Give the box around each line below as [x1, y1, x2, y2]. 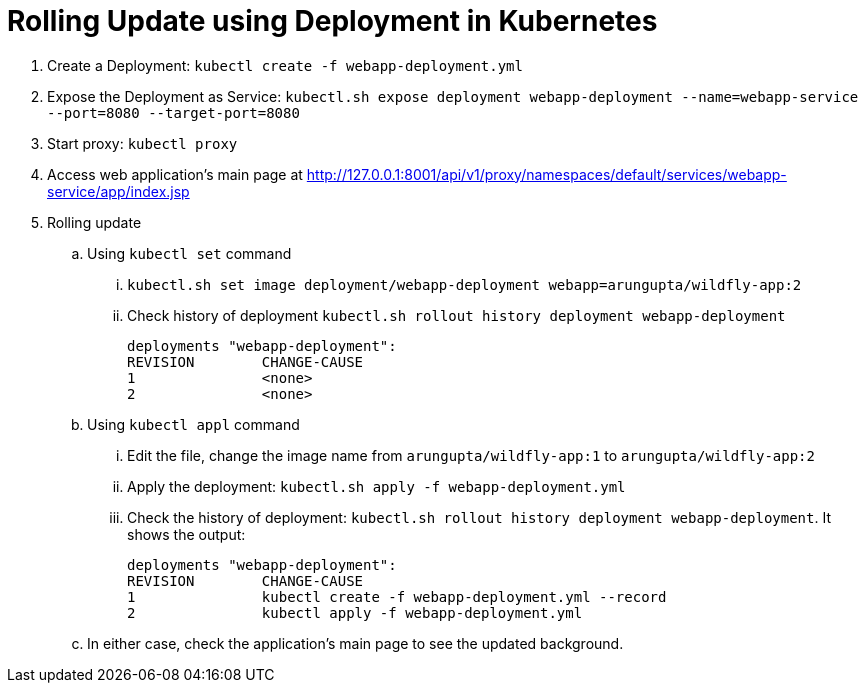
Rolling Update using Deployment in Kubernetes [7, 4, 658, 38]
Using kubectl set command [87, 244, 292, 262]
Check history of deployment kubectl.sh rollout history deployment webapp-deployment [127, 306, 786, 324]
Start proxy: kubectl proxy [47, 134, 238, 152]
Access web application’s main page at [47, 165, 303, 183]
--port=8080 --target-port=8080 [47, 104, 300, 121]
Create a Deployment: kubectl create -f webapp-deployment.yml [47, 56, 523, 74]
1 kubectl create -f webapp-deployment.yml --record [127, 588, 667, 605]
